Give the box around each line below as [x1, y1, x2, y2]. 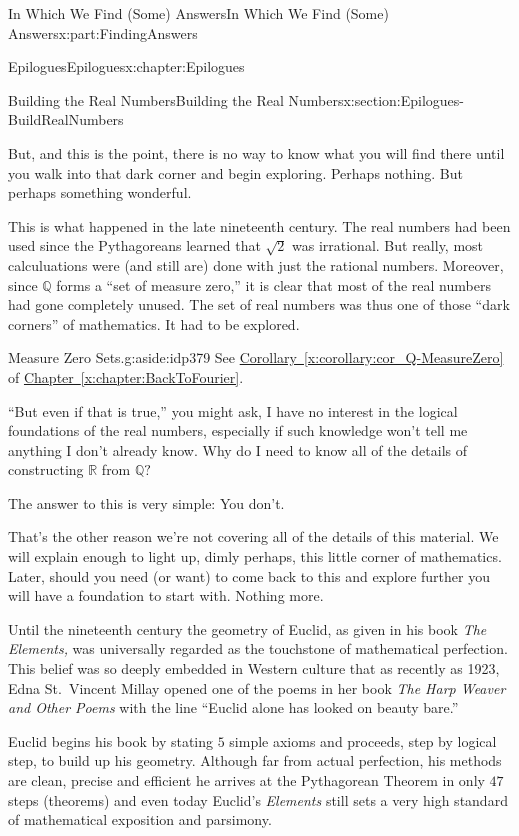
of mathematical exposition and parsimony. [8, 809, 272, 830]
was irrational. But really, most [292, 235, 484, 256]
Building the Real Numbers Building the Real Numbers [8, 89, 344, 110]
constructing [8, 459, 84, 480]
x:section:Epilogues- [343, 89, 464, 110]
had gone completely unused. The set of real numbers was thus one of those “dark [8, 294, 510, 315]
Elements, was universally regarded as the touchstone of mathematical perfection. [8, 638, 508, 659]
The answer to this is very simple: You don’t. [8, 492, 285, 513]
